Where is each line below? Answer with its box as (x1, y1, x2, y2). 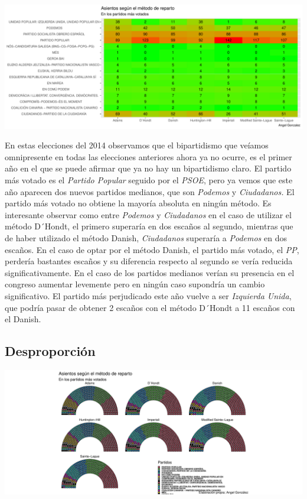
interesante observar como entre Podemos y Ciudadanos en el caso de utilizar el (5, 208, 292, 221)
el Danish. (5, 313, 41, 325)
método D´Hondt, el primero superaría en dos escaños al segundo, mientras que (5, 220, 293, 232)
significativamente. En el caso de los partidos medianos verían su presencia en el (5, 266, 295, 278)
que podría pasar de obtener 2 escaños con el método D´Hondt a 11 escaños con (5, 301, 295, 313)
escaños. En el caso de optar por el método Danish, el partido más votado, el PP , (5, 243, 299, 255)
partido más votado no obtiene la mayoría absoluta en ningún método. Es (5, 197, 272, 209)
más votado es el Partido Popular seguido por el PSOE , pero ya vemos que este (5, 174, 293, 186)
